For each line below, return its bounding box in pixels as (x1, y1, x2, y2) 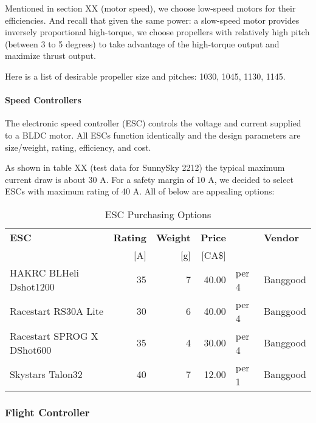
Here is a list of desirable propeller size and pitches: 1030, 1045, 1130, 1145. (5, 69, 286, 82)
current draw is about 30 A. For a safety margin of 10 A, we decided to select (5, 173, 294, 185)
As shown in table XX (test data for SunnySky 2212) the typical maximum (5, 161, 285, 174)
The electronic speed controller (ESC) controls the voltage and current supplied (5, 117, 301, 129)
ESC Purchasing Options (105, 207, 211, 221)
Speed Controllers (5, 94, 81, 106)
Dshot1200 (10, 279, 55, 294)
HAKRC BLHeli (10, 265, 79, 280)
